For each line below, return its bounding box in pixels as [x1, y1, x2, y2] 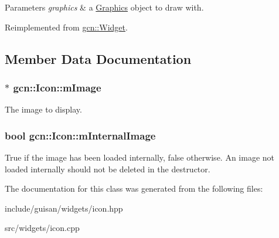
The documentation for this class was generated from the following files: [5, 182, 263, 195]
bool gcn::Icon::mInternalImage [5, 128, 156, 142]
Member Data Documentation [5, 49, 192, 67]
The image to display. [5, 103, 82, 115]
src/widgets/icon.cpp [5, 222, 80, 234]
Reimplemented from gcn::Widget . [5, 21, 128, 33]
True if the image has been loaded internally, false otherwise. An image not [5, 151, 275, 163]
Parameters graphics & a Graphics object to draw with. [5, 1, 204, 13]
